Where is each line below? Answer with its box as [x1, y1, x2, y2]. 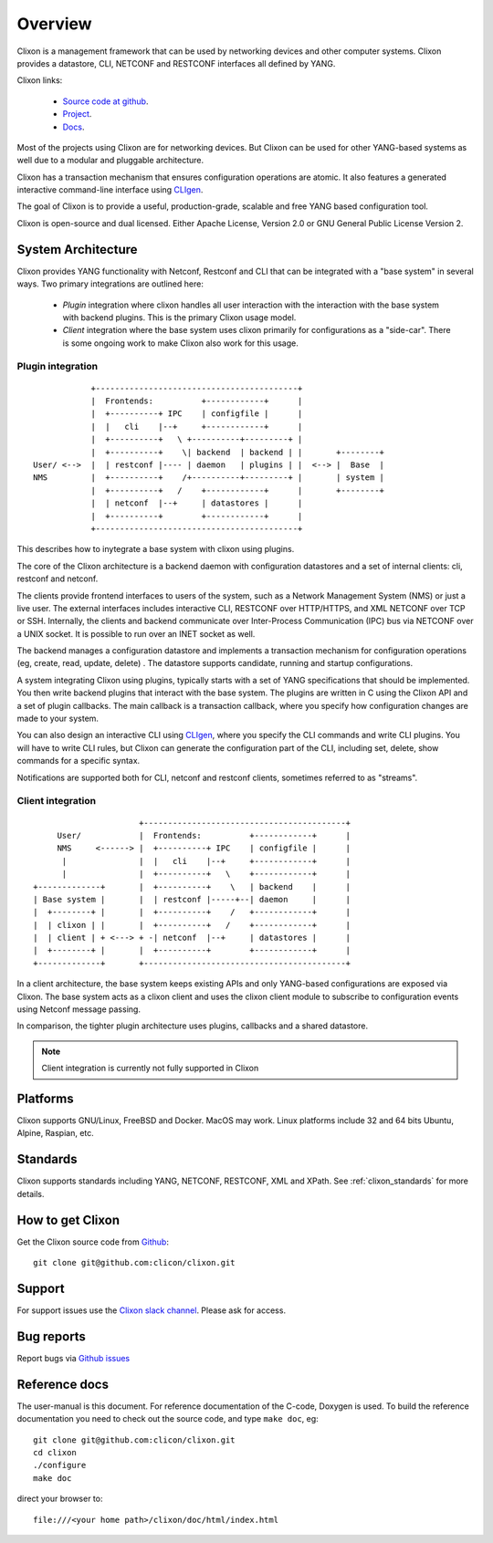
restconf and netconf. [16, 573, 99, 584]
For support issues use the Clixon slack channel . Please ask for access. [16, 1305, 287, 1316]
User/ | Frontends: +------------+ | [57, 830, 351, 840]
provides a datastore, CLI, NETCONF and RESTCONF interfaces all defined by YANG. [16, 57, 336, 68]
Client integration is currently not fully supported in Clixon [41, 1063, 259, 1074]
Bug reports [16, 1329, 87, 1344]
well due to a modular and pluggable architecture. [16, 155, 205, 166]
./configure [33, 1460, 87, 1471]
